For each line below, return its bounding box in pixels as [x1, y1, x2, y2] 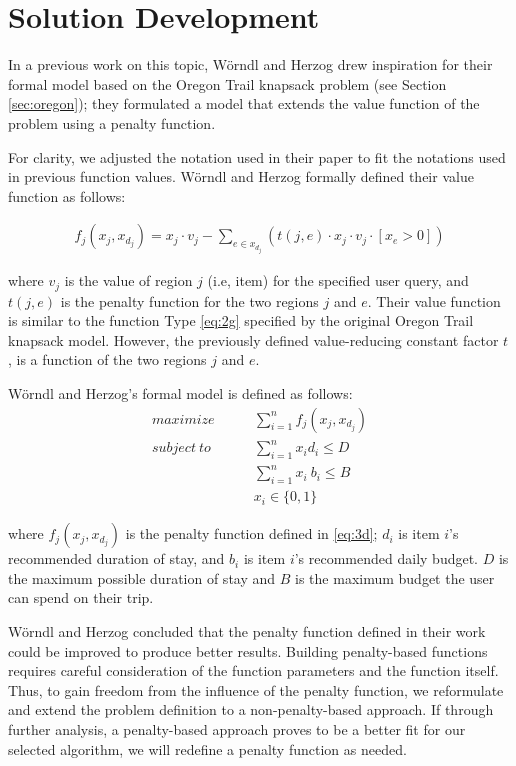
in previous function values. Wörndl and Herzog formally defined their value [8, 166, 474, 187]
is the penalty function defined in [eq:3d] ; [125, 523, 378, 544]
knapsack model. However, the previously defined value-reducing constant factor [8, 329, 499, 350]
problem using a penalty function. [8, 112, 216, 133]
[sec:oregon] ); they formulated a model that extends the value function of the [8, 93, 480, 114]
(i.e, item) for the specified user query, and [207, 270, 469, 291]
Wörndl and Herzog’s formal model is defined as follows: [8, 382, 353, 403]
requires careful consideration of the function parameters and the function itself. [8, 660, 499, 681]
